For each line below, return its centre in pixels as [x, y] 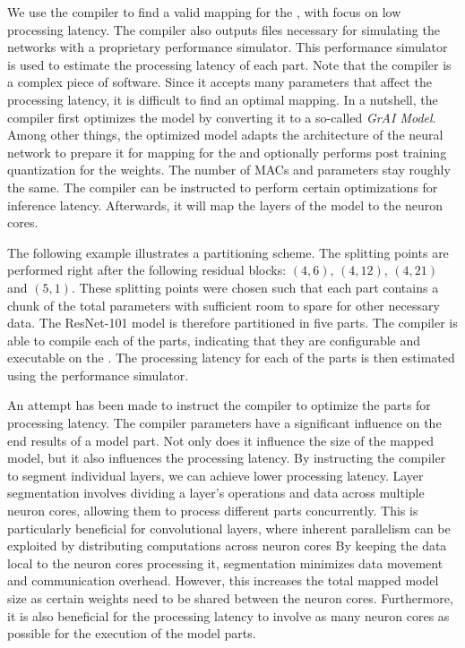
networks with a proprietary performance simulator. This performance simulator [228, 47]
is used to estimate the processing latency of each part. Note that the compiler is [229, 64]
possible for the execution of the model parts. [132, 633]
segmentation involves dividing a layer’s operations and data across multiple [216, 493]
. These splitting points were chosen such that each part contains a [255, 287]
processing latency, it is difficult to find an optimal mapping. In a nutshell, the [223, 99]
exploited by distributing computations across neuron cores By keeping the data [227, 546]
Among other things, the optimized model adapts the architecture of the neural [225, 135]
